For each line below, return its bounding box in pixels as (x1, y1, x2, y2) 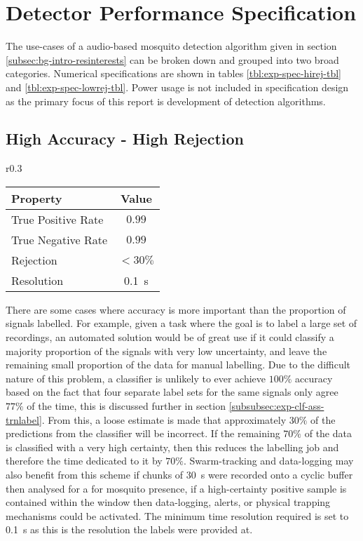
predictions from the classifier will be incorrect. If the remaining (6, 426, 280, 441)
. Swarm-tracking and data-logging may (184, 453, 354, 468)
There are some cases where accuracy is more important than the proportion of (6, 302, 346, 316)
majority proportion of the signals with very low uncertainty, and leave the (6, 343, 327, 358)
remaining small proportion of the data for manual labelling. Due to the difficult (6, 357, 351, 372)
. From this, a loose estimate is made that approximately (41, 412, 287, 427)
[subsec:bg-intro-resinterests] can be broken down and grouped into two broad (6, 52, 339, 67)
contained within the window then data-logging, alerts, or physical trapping (6, 495, 331, 509)
